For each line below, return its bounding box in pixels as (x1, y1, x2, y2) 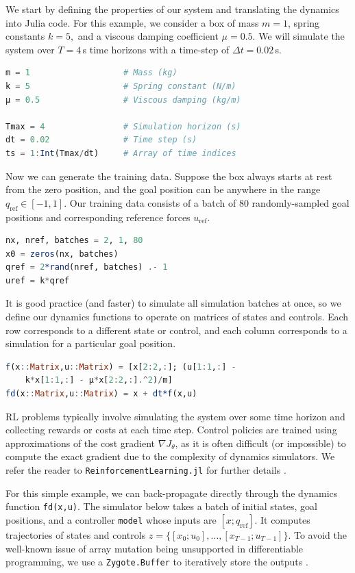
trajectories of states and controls (5, 527, 146, 542)
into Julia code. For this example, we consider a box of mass (5, 15, 259, 29)
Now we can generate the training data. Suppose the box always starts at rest (5, 168, 332, 183)
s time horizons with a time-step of (82, 42, 230, 56)
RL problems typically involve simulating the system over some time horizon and (5, 409, 345, 423)
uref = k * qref (5, 275, 70, 285)
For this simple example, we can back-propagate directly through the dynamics (5, 485, 338, 500)
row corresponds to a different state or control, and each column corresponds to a (5, 322, 347, 337)
